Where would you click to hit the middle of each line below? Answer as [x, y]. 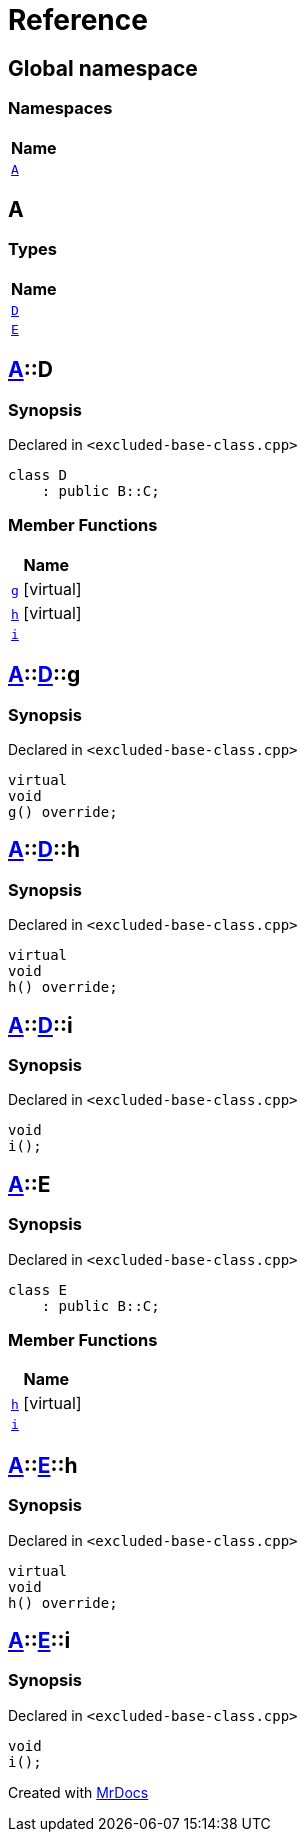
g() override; [63, 811]
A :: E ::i [39, 1640]
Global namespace [103, 68]
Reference [78, 20]
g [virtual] [46, 588]
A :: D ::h [44, 850]
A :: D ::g [44, 675]
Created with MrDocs [78, 1792]
